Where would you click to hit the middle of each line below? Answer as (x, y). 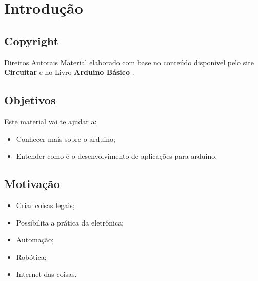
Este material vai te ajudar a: (51, 121)
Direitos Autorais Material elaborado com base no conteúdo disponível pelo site (129, 62)
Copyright (31, 40)
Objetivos (30, 100)
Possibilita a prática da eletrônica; (70, 222)
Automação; (35, 240)
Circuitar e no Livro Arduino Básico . (69, 72)
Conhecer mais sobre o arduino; (66, 138)
